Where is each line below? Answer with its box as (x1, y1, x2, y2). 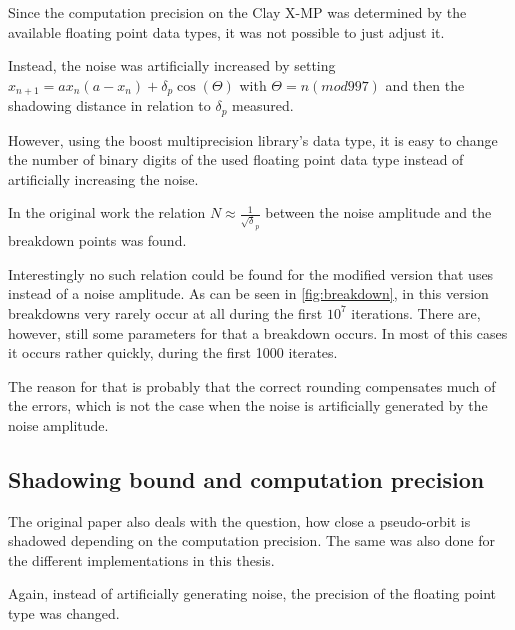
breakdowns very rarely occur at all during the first (8, 302, 323, 323)
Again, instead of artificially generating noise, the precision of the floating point (8, 583, 497, 604)
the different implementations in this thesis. (8, 549, 275, 570)
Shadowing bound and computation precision (8, 463, 485, 494)
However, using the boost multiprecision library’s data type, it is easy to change (8, 129, 498, 150)
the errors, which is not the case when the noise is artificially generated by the (8, 395, 488, 416)
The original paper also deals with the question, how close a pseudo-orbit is (8, 510, 471, 531)
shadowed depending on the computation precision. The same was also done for (8, 530, 495, 551)
